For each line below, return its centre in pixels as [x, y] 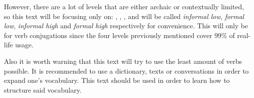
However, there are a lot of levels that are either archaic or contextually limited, [124, 6]
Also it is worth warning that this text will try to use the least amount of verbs [123, 61]
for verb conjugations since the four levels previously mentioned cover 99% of [119, 35]
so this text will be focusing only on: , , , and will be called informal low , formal [124, 16]
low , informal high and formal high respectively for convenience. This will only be [126, 26]
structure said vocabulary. [43, 89]
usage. [24, 45]
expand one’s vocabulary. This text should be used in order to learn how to [117, 80]
